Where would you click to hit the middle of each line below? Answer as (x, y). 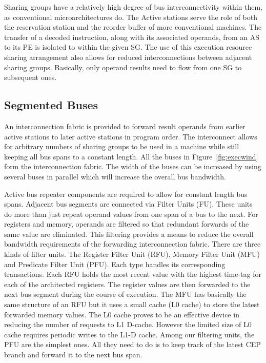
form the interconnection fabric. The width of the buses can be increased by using (133, 166)
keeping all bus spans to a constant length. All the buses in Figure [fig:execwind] (131, 156)
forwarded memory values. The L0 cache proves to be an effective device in (122, 314)
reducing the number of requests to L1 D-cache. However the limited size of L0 (128, 324)
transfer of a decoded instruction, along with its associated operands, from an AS (132, 37)
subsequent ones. (30, 77)
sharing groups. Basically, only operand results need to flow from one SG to (123, 67)
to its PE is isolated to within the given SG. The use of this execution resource (128, 47)
